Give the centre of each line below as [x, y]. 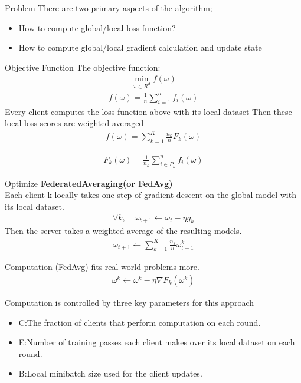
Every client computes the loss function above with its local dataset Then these [148, 111]
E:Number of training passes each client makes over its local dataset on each [157, 342]
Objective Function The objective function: [83, 67]
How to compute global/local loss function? [97, 27]
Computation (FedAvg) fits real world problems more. [102, 267]
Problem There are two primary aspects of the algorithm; [109, 8]
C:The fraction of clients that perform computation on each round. [140, 322]
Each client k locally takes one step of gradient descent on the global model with [150, 195]
